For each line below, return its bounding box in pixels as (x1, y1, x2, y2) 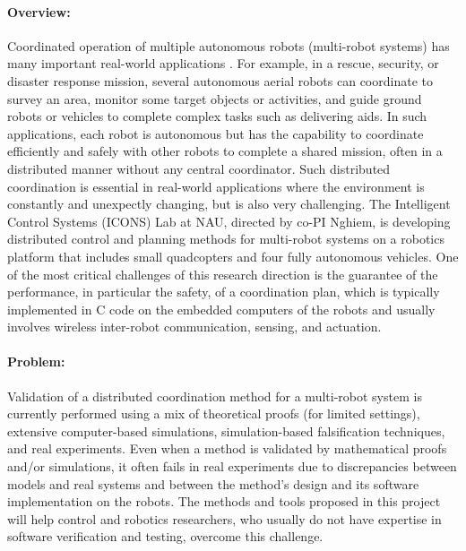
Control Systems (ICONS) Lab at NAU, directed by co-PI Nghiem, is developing (7, 211, 451, 230)
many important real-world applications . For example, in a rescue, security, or (7, 54, 439, 73)
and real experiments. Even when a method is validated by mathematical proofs (7, 439, 447, 458)
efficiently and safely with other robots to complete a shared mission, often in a (7, 142, 443, 160)
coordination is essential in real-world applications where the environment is (7, 176, 425, 195)
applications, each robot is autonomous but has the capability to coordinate (7, 124, 424, 142)
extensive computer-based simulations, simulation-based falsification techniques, (7, 421, 445, 440)
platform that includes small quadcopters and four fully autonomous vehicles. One (7, 246, 459, 265)
